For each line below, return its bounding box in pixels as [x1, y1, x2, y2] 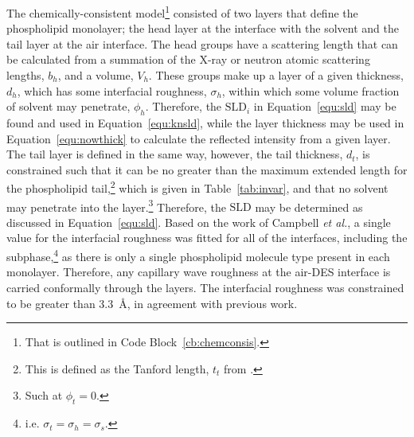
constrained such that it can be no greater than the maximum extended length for [6, 161, 408, 178]
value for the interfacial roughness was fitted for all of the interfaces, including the [6, 229, 408, 246]
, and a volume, [57, 67, 134, 84]
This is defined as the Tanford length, [25, 360, 209, 377]
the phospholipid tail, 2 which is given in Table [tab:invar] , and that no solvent [6, 178, 389, 197]
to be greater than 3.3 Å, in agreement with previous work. [6, 295, 298, 311]
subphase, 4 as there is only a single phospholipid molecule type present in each [6, 246, 390, 264]
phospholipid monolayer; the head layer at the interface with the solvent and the [6, 20, 400, 37]
